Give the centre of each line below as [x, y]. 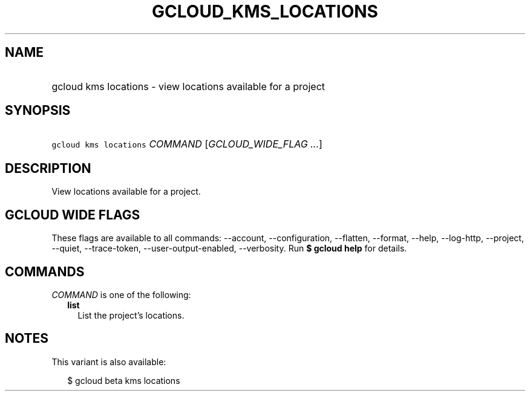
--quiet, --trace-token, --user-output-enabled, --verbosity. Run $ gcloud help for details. [229, 248]
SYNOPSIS [38, 111]
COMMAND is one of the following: [121, 294]
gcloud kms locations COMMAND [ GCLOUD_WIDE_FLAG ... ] [187, 144]
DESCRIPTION [48, 168]
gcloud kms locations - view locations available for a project [188, 86]
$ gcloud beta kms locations [124, 380]
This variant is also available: [109, 362]
